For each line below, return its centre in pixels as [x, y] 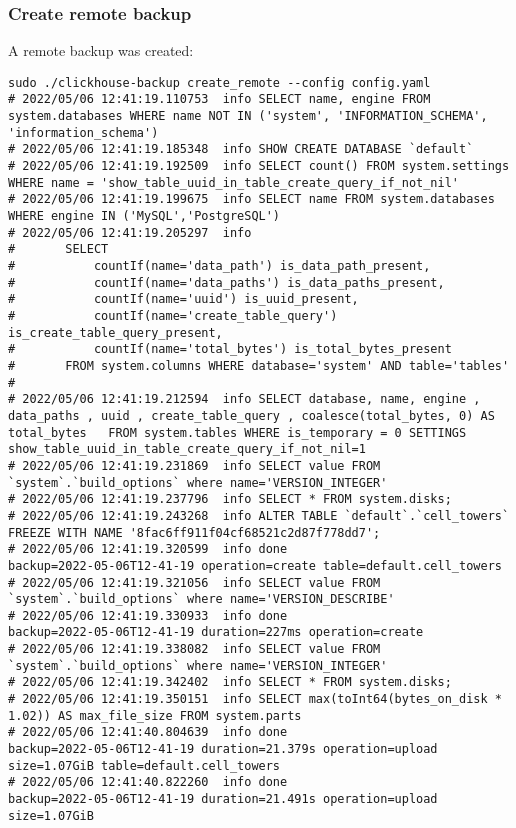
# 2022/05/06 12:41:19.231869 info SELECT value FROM [194, 465]
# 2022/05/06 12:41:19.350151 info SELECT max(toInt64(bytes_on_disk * [255, 699]
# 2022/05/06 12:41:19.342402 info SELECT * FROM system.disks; [230, 682]
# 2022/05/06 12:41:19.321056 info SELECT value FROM [194, 582]
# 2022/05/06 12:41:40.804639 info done [148, 732]
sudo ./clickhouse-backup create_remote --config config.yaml [219, 82]
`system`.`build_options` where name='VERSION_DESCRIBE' [201, 599]
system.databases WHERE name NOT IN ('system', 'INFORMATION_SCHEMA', [248, 116]
